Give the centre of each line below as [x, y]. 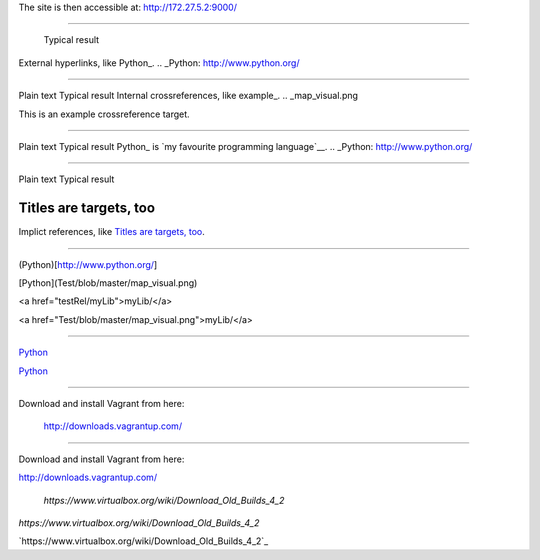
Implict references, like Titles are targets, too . [111, 232]
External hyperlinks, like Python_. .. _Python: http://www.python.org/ [159, 62]
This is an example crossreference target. [104, 114]
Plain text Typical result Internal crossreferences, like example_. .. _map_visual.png [188, 96]
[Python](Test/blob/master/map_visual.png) [108, 283]
